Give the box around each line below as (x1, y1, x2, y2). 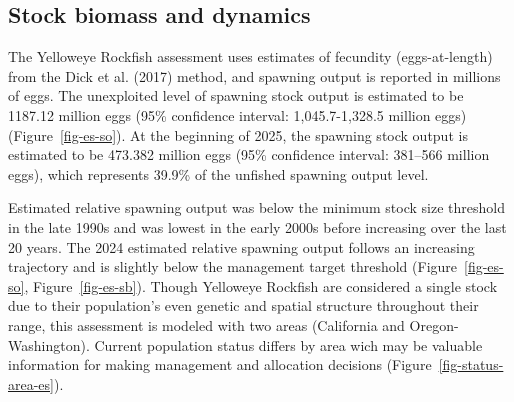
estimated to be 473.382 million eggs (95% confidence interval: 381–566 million (8, 144, 490, 165)
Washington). (8, 334, 90, 355)
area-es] (8, 373, 54, 394)
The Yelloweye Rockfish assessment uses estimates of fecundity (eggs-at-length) (8, 46, 493, 67)
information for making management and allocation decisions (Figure (8, 354, 432, 375)
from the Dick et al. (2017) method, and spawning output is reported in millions (8, 65, 501, 86)
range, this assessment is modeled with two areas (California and (8, 314, 405, 335)
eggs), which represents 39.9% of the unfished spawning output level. (8, 163, 429, 184)
